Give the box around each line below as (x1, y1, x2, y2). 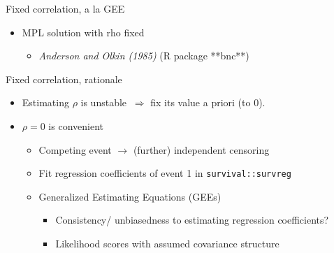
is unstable (80, 95, 127, 110)
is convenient (48, 118, 103, 133)
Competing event (38, 142, 112, 157)
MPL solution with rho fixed (22, 24, 145, 39)
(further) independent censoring (133, 142, 270, 157)
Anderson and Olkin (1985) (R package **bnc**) (38, 48, 249, 63)
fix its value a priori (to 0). (150, 95, 266, 110)
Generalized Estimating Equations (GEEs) (38, 189, 222, 203)
